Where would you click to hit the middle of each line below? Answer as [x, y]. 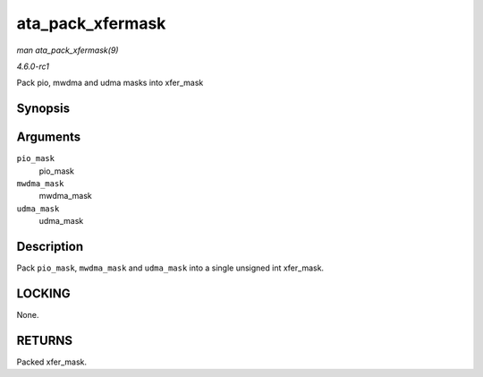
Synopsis [43, 109]
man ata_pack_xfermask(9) [68, 50]
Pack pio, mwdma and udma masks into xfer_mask [110, 83]
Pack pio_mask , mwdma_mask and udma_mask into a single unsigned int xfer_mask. [170, 268]
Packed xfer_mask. [52, 362]
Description [50, 247]
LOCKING [43, 293]
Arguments [49, 137]
